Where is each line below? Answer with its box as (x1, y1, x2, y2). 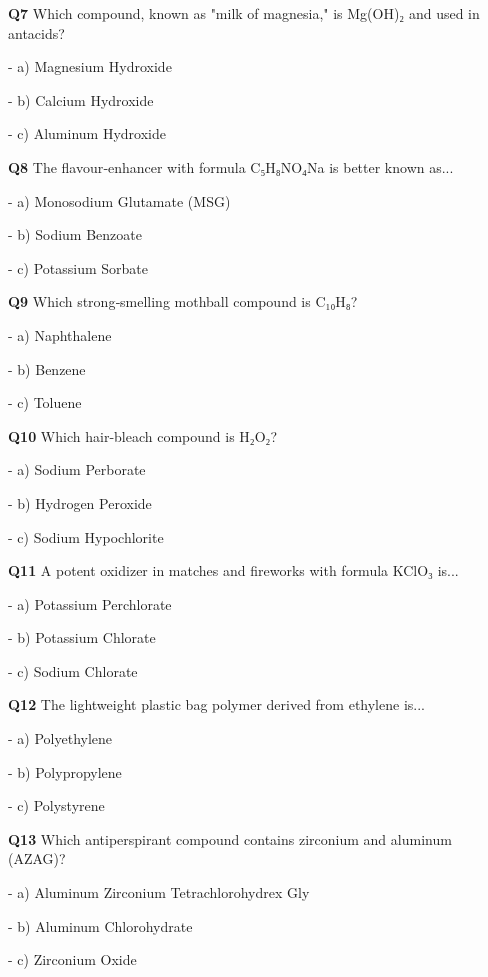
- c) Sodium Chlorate (8, 660, 138, 681)
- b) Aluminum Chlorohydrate (8, 915, 193, 936)
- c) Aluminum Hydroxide (8, 123, 166, 144)
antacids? (8, 22, 65, 43)
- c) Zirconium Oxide (8, 949, 137, 970)
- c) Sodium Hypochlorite (8, 526, 164, 547)
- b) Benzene (8, 358, 86, 379)
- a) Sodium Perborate (8, 459, 146, 480)
